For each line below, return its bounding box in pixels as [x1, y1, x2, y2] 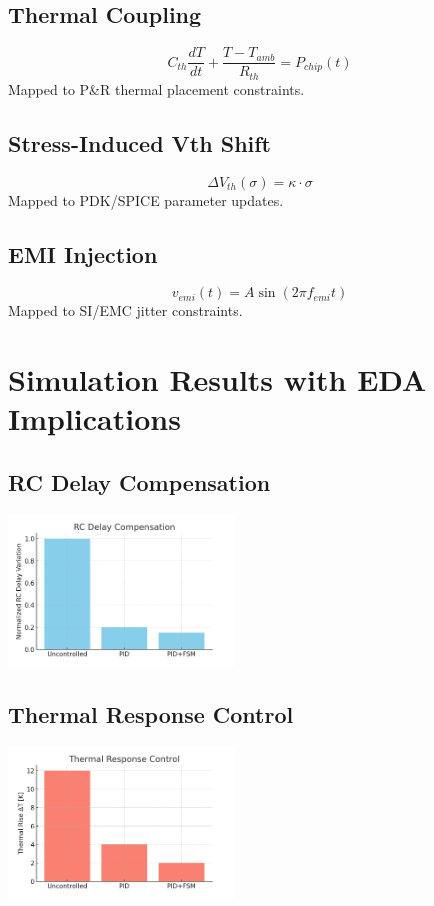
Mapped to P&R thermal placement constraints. [8, 78, 305, 99]
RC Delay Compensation [8, 466, 271, 497]
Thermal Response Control [8, 698, 294, 729]
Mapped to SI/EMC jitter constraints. [8, 300, 243, 321]
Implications [8, 398, 181, 439]
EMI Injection [8, 238, 158, 269]
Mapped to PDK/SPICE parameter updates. [8, 189, 284, 210]
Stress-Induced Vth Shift [8, 127, 272, 158]
